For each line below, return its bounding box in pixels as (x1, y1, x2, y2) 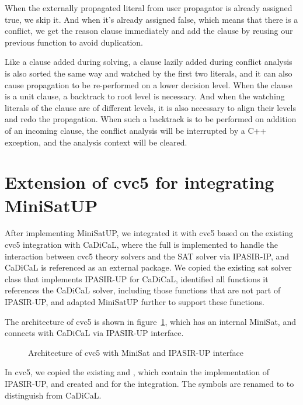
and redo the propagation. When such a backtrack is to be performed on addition (5, 113, 297, 125)
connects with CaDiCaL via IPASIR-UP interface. (5, 327, 184, 339)
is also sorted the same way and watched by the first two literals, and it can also (5, 67, 292, 79)
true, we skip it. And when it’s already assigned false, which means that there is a (5, 13, 298, 25)
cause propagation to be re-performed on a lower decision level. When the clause (5, 78, 292, 91)
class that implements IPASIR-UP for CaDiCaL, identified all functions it (5, 272, 269, 285)
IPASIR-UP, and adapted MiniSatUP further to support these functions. (5, 296, 264, 307)
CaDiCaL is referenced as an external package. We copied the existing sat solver (5, 261, 292, 274)
